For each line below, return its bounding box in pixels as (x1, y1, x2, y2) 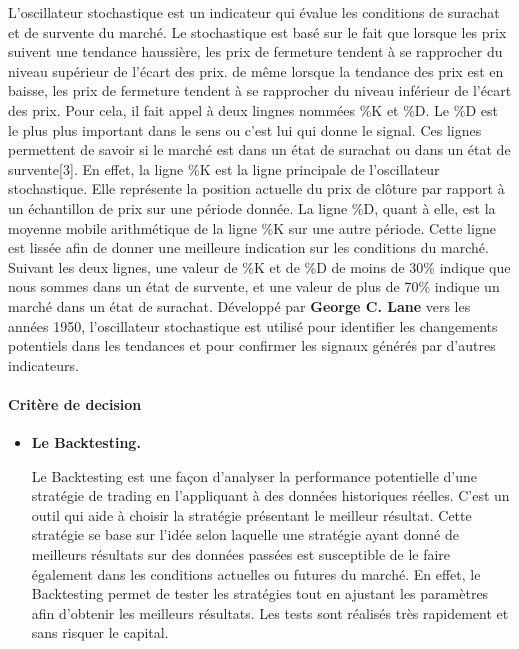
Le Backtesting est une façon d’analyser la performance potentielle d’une (31, 465, 478, 486)
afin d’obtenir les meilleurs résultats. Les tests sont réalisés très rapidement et (31, 602, 509, 623)
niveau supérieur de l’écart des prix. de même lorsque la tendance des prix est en (8, 60, 504, 81)
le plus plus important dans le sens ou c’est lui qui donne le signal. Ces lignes (8, 119, 482, 140)
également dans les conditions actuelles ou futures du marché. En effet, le (31, 563, 481, 584)
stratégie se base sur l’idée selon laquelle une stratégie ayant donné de (31, 524, 459, 545)
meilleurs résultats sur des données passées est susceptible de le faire (31, 544, 451, 565)
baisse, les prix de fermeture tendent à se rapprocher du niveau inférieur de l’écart (8, 80, 512, 101)
